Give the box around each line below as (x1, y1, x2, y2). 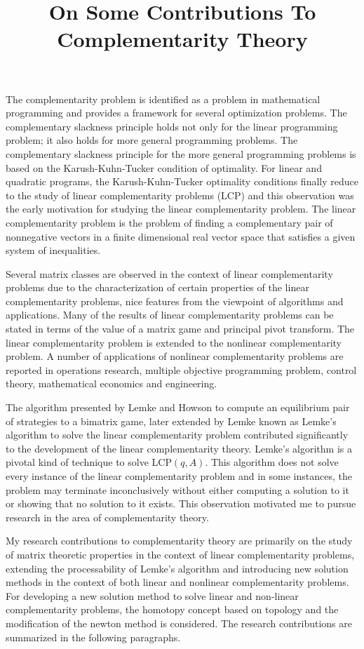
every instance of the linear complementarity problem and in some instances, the (6, 469, 352, 483)
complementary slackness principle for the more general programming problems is (6, 146, 356, 161)
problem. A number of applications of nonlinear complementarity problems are (6, 349, 344, 363)
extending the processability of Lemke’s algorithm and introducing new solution (6, 561, 349, 575)
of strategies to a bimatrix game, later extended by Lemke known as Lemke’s (6, 413, 337, 428)
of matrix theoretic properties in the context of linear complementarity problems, (6, 547, 355, 561)
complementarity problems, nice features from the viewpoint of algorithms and (6, 293, 344, 308)
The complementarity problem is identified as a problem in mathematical (6, 91, 321, 106)
